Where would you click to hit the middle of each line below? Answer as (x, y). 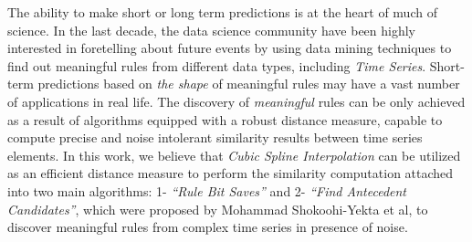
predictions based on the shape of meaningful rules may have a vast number (249, 84)
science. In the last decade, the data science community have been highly (212, 30)
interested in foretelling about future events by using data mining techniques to (230, 48)
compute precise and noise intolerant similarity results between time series (215, 137)
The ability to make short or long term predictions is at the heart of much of (222, 12)
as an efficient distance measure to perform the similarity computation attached (231, 173)
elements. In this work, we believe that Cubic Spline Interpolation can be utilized (234, 155)
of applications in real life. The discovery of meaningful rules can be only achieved (236, 101)
